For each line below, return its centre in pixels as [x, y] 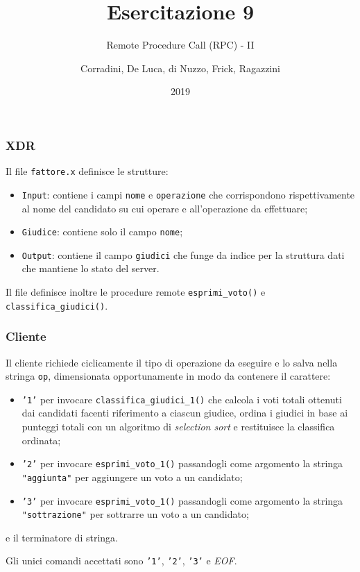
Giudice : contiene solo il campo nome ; [102, 232]
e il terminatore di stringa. [62, 537]
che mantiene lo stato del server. [91, 268]
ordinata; [41, 440]
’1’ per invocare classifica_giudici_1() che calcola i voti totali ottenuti [182, 399]
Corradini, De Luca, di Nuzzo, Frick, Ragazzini [180, 68]
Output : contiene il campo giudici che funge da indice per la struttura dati [183, 254]
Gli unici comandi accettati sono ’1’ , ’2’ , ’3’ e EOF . [121, 561]
